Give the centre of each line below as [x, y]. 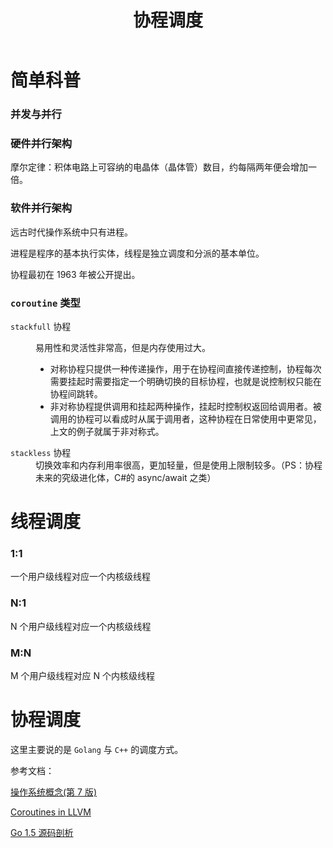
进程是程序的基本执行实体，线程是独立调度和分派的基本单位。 [137, 253]
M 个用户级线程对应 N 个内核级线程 [83, 676]
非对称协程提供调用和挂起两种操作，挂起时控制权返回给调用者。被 [185, 406]
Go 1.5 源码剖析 [42, 833]
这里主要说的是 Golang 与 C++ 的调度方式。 [97, 750]
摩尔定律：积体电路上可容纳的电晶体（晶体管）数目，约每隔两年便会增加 [159, 167]
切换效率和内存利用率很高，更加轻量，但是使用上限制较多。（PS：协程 [179, 465]
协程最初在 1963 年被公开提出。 [75, 274]
